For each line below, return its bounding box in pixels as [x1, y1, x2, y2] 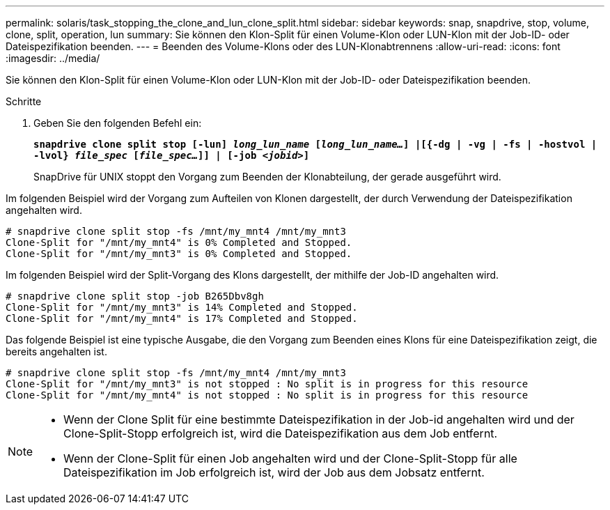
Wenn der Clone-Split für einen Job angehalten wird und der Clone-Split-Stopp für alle [63, 451, 517, 465]
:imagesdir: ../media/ [6, 52, 100, 64]
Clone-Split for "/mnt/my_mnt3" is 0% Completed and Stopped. [6, 248, 352, 259]
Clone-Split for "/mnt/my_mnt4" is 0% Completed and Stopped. [6, 237, 352, 248]
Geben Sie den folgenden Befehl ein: [33, 117, 202, 129]
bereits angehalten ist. [6, 346, 107, 357]
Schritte [6, 95, 42, 107]
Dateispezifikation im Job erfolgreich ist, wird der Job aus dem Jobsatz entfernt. [63, 465, 485, 479]
